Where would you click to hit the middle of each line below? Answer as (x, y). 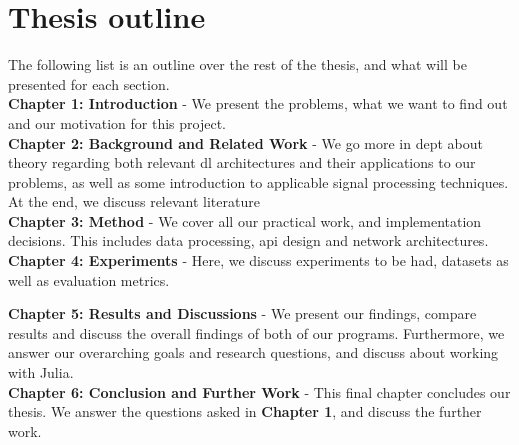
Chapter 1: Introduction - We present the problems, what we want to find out (258, 103)
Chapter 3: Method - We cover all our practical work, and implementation (245, 220)
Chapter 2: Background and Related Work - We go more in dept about (245, 142)
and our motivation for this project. (117, 122)
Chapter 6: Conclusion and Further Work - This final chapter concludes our (259, 391)
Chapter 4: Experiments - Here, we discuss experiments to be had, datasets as (258, 260)
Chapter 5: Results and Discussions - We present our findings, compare (242, 313)
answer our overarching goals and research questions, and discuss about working (253, 352)
